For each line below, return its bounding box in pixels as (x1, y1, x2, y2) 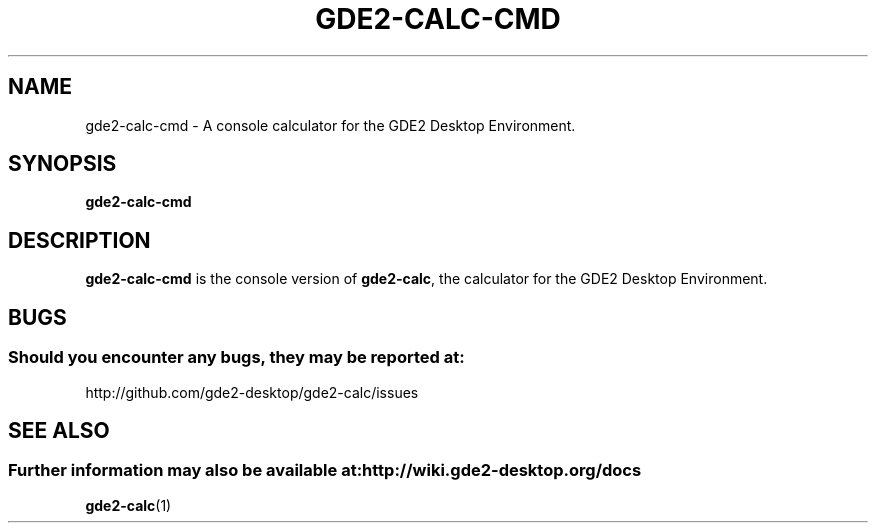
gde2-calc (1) (85, 496, 172, 514)
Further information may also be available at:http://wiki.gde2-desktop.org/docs (8, 460, 642, 481)
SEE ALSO (8, 417, 110, 443)
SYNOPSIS (8, 151, 117, 177)
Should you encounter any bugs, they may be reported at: (8, 347, 465, 368)
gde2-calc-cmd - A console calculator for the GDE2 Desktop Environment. (85, 116, 576, 134)
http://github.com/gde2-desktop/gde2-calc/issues (85, 383, 419, 401)
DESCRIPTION (8, 227, 151, 253)
